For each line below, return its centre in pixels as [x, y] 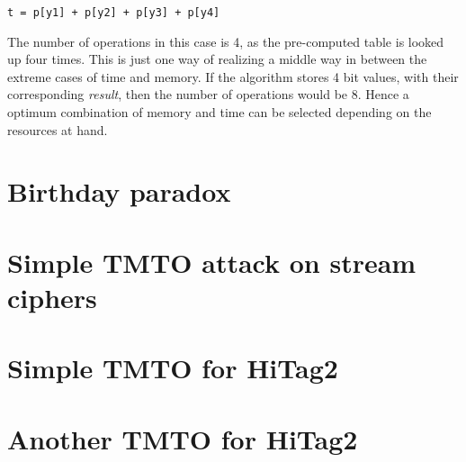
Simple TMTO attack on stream [212, 262]
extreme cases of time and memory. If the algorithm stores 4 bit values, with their [233, 76]
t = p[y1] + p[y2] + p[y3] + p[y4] [114, 13]
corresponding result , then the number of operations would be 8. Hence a [208, 94]
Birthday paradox [119, 191]
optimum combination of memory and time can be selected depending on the [220, 112]
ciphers [52, 297]
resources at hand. [58, 129]
